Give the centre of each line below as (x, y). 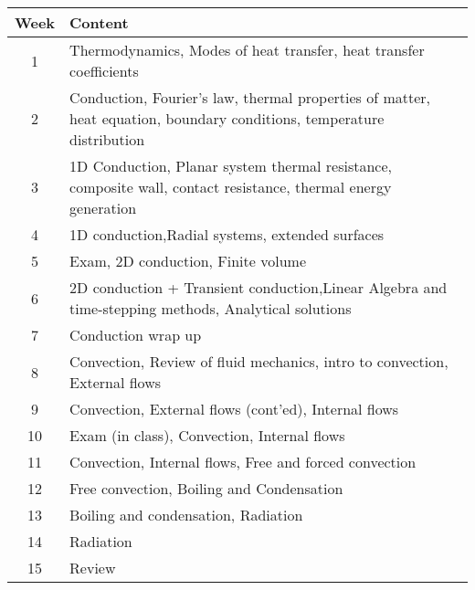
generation (103, 208)
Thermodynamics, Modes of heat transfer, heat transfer (247, 50)
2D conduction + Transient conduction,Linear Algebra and (259, 287)
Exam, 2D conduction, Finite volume (188, 261)
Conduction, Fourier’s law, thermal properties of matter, (250, 97)
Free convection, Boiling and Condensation (206, 488)
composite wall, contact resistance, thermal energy (231, 187)
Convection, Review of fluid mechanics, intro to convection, (259, 361)
